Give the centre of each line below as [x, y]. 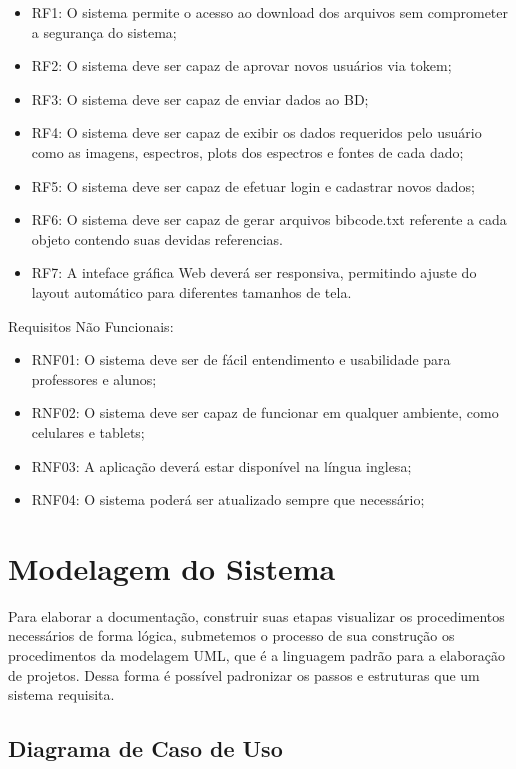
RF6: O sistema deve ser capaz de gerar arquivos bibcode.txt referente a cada [269, 219]
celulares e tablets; [88, 431]
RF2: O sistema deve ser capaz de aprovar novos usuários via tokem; [241, 65]
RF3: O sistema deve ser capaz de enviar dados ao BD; [200, 98]
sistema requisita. [61, 694]
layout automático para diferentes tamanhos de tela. [191, 291]
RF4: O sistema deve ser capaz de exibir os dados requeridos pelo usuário [256, 132]
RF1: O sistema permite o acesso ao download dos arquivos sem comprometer [270, 12]
